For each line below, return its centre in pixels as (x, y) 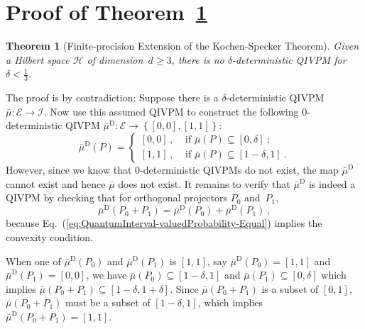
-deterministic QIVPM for (289, 59)
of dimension (115, 59)
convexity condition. (49, 237)
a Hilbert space (38, 59)
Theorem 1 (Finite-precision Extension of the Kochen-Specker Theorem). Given (182, 46)
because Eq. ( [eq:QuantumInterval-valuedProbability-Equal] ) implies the (164, 223)
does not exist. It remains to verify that (204, 183)
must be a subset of (108, 302)
